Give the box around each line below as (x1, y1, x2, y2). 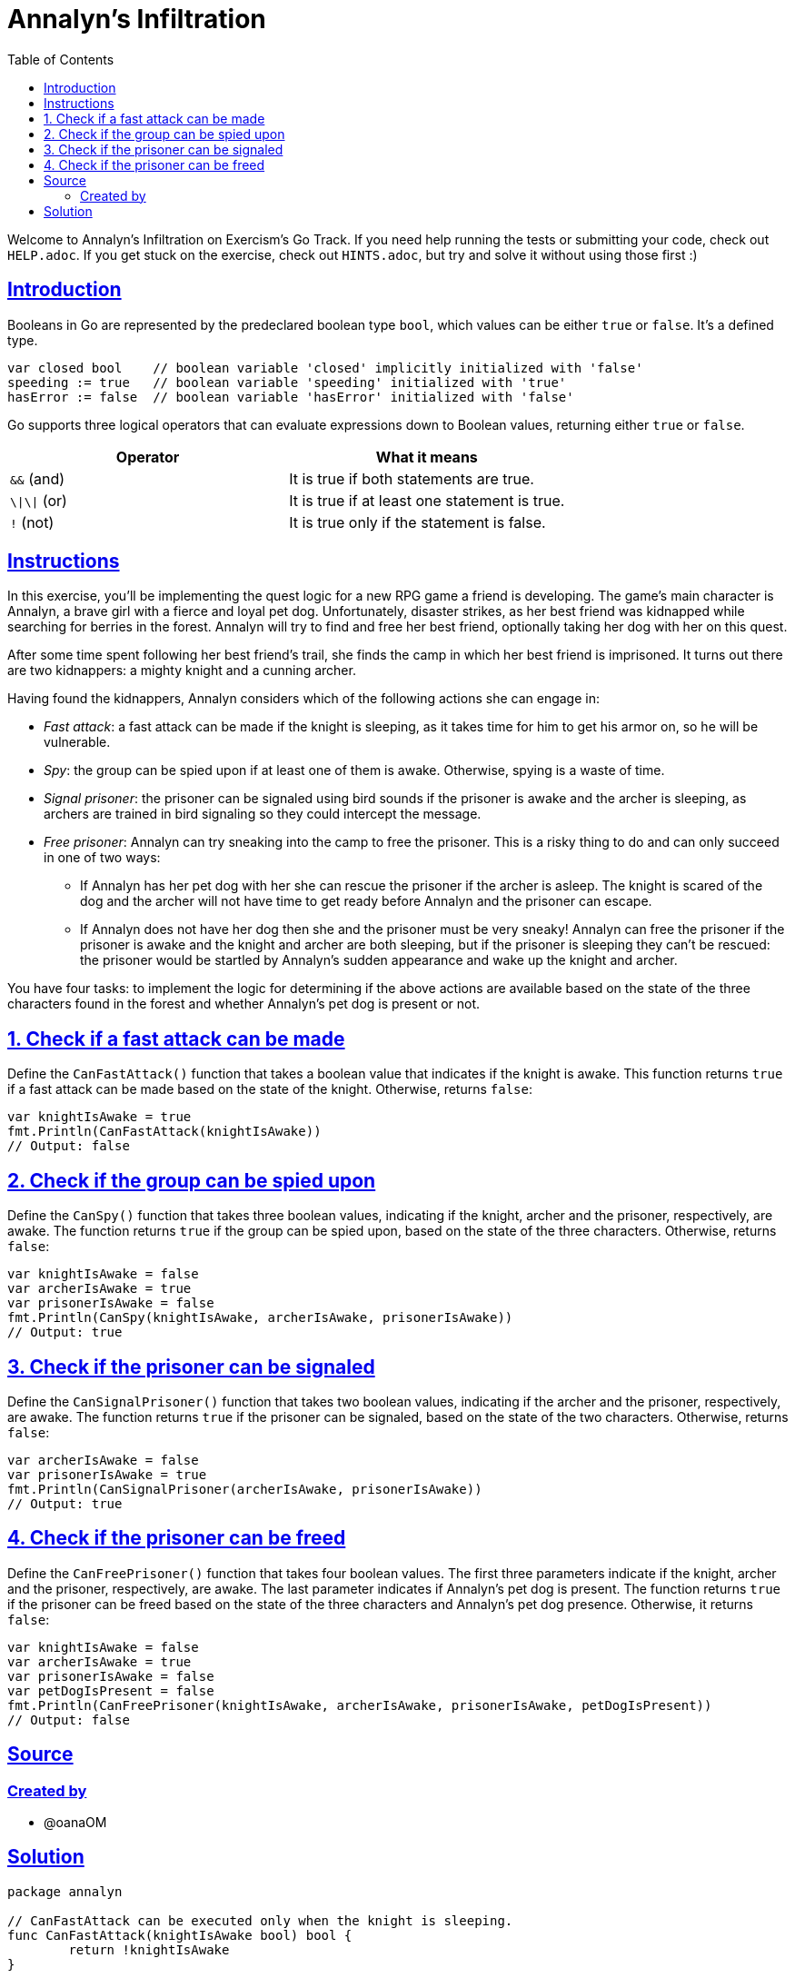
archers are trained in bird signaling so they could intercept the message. (44, 806, 482, 822)
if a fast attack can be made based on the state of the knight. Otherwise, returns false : (7, 1081, 532, 1098)
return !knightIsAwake (68, 1942, 230, 1957)
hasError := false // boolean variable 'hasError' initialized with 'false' (7, 389, 574, 404)
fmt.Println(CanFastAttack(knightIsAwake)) (7, 1124, 322, 1139)
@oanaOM (44, 1814, 107, 1831)
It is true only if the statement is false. (289, 512, 546, 532)
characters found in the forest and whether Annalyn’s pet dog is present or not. (7, 996, 481, 1012)
